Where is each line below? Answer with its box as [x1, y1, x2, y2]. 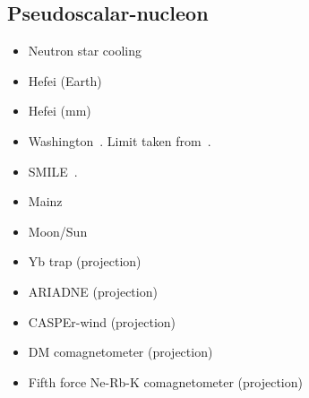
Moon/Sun [28, 221, 88, 240]
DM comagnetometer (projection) [28, 342, 213, 361]
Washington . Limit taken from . [28, 131, 211, 150]
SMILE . [28, 161, 78, 180]
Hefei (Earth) [28, 71, 102, 90]
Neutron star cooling [28, 41, 142, 60]
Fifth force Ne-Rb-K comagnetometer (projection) [28, 372, 303, 391]
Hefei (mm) [28, 101, 91, 120]
